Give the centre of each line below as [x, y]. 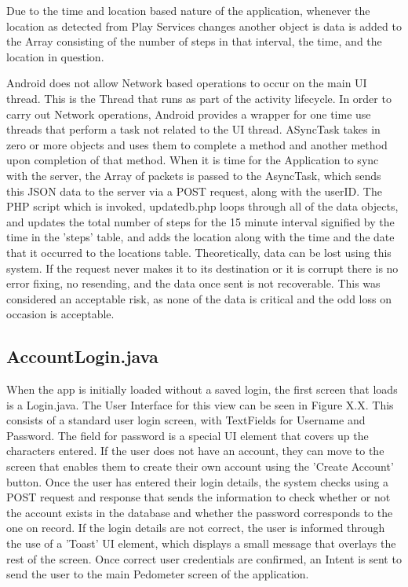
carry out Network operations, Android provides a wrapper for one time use [189, 114]
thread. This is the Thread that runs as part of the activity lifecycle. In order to [199, 98]
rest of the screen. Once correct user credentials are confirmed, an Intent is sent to [204, 558]
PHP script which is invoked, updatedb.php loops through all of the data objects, [202, 206]
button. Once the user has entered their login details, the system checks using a [198, 481]
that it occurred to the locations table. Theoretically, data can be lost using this [199, 252]
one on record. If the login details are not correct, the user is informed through [196, 528]
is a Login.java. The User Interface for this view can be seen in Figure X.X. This [200, 404]
